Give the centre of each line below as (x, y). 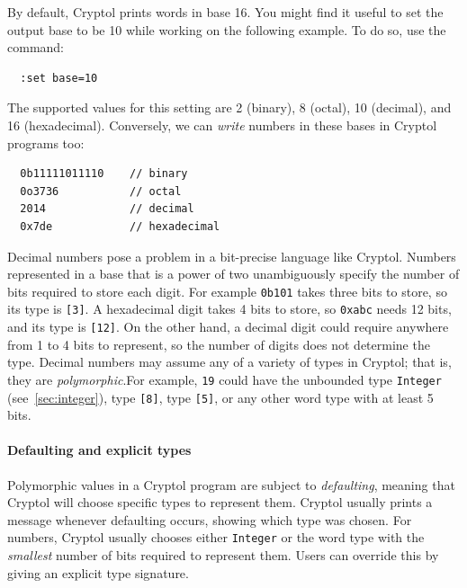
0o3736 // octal (101, 191)
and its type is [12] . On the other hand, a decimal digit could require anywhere (228, 327)
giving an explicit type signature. (98, 572)
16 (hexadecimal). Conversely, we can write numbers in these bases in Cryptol (222, 125)
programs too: (46, 143)
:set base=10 (59, 78)
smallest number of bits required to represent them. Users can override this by (223, 555)
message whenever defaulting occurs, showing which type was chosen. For (210, 519)
